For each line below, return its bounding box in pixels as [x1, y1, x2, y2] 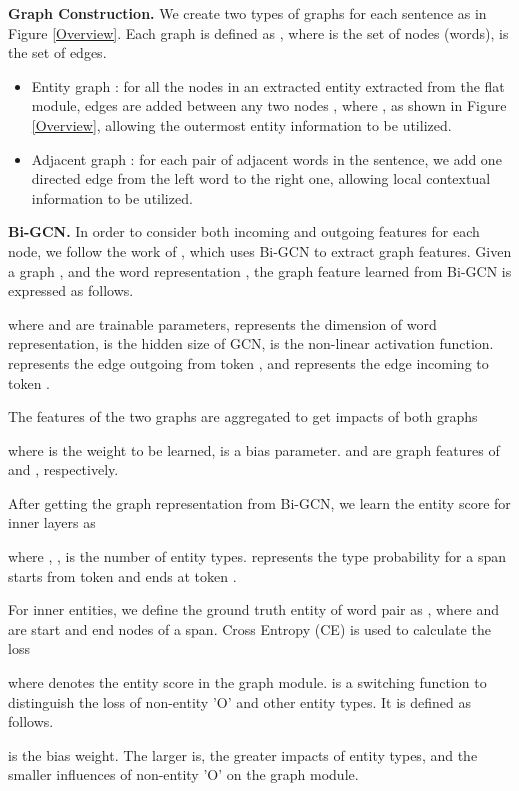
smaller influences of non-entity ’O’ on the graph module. [8, 764, 359, 785]
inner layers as [8, 512, 96, 533]
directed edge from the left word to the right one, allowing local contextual [31, 168, 491, 189]
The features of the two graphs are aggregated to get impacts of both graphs [8, 406, 478, 427]
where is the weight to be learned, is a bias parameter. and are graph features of [8, 439, 500, 460]
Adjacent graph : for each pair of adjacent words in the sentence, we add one [31, 148, 502, 169]
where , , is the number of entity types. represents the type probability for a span [8, 546, 507, 567]
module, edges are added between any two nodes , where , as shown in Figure [31, 95, 507, 116]
